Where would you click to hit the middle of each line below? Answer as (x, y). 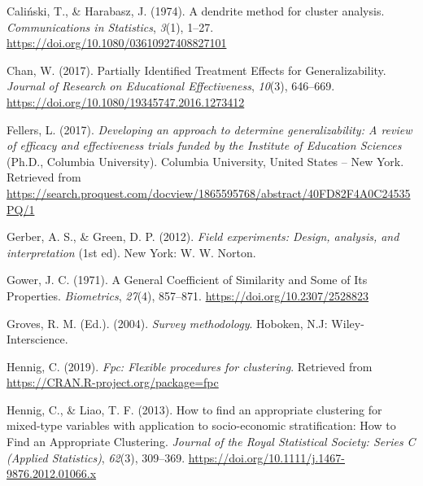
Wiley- (348, 323)
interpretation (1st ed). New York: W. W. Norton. (131, 252)
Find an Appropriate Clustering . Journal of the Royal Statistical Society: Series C (211, 442)
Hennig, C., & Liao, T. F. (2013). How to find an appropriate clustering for (194, 409)
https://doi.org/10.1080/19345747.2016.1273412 (126, 101)
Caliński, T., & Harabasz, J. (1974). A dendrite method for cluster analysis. (196, 11)
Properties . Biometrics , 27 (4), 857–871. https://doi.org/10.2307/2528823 (188, 295)
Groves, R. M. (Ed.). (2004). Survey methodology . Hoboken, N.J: (167, 323)
